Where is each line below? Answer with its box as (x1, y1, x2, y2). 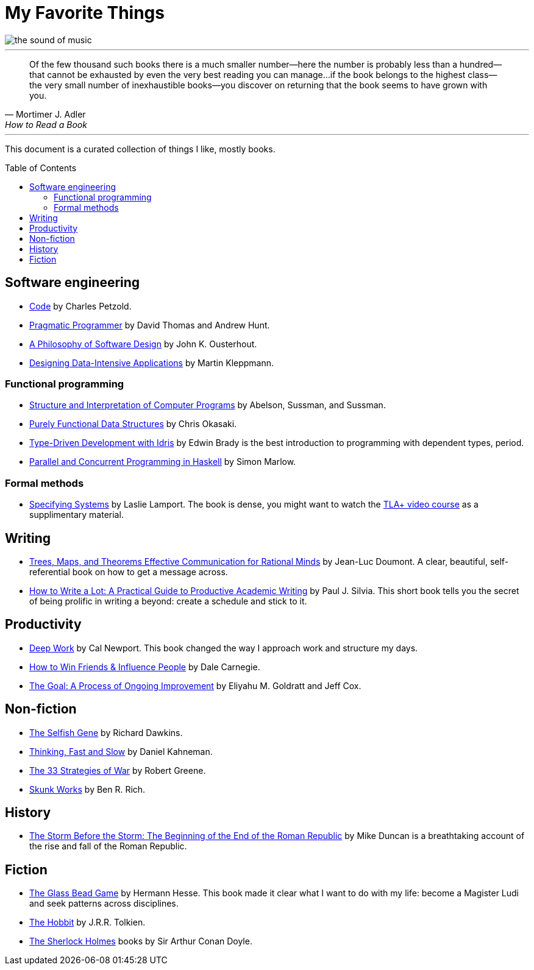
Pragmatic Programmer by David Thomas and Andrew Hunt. (29, 319, 270, 330)
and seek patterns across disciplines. (29, 898, 179, 909)
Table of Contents (5, 162, 77, 173)
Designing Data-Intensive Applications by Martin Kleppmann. (29, 357, 274, 368)
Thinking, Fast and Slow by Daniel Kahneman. (29, 746, 213, 757)
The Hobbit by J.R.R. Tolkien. (29, 917, 146, 928)
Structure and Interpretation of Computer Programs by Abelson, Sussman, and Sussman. (29, 400, 386, 411)
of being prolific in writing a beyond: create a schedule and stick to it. (29, 595, 307, 606)
